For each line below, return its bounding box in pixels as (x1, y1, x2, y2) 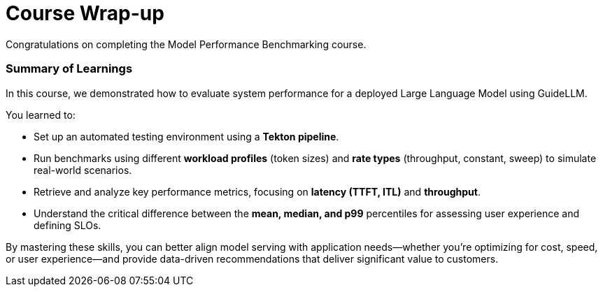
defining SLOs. (34, 219, 101, 231)
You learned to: (6, 108, 76, 121)
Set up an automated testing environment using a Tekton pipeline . (34, 130, 339, 143)
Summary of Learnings (6, 61, 133, 76)
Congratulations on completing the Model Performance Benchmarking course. (6, 38, 367, 50)
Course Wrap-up (6, 1, 164, 25)
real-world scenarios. (34, 163, 132, 176)
